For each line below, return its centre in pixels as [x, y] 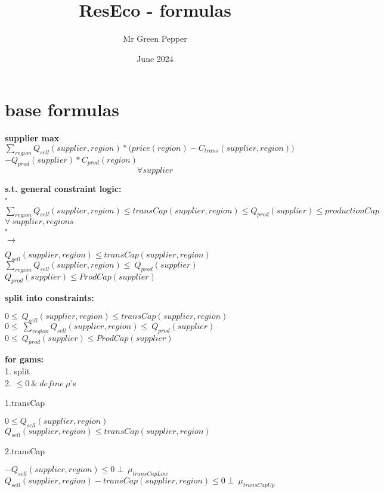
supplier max [32, 138]
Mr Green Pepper [155, 38]
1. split [18, 370]
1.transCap [25, 403]
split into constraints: [49, 298]
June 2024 [155, 58]
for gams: [24, 359]
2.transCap [25, 451]
